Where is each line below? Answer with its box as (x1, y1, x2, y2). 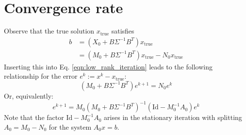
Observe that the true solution (4, 26, 95, 36)
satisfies (111, 26, 134, 36)
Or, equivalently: (4, 90, 53, 101)
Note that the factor (4, 112, 64, 122)
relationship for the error (4, 71, 78, 81)
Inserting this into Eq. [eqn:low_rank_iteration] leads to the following (4, 61, 213, 71)
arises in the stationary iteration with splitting (104, 112, 242, 122)
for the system (49, 121, 92, 132)
